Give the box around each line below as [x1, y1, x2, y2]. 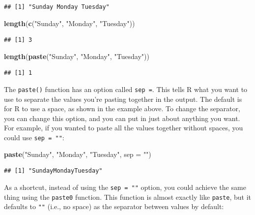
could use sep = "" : [4, 132, 64, 142]
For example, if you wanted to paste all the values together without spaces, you [4, 123, 243, 133]
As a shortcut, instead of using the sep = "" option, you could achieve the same [4, 182, 246, 192]
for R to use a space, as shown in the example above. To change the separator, [4, 103, 240, 114]
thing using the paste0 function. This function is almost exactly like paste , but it [4, 191, 252, 202]
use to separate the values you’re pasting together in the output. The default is [4, 93, 242, 104]
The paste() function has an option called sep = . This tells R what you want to [4, 84, 248, 94]
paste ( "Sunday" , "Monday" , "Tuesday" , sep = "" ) [4, 149, 151, 159]
